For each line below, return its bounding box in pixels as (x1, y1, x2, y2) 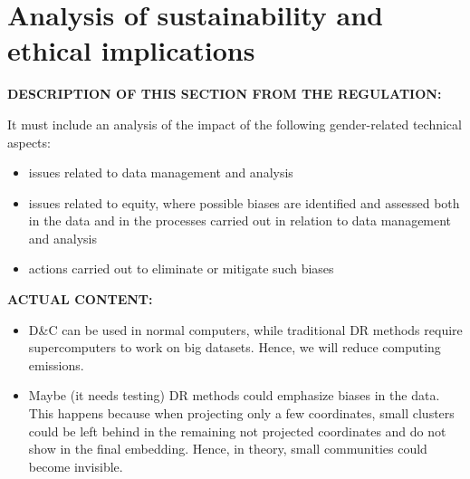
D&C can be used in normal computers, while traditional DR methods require (28, 320, 463, 339)
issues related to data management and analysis (28, 163, 293, 182)
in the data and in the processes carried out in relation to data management (28, 211, 452, 230)
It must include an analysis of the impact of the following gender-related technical (7, 114, 462, 133)
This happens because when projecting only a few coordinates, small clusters (28, 404, 455, 423)
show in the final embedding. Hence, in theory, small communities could (28, 439, 427, 458)
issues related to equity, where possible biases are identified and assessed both (28, 193, 460, 212)
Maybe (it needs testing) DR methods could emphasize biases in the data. (28, 386, 440, 405)
